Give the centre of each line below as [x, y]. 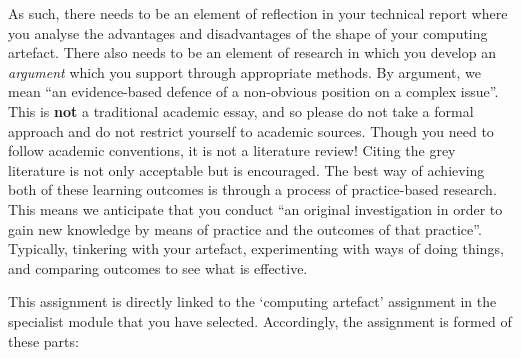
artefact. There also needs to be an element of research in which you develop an [252, 52]
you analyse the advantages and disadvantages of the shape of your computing [248, 32]
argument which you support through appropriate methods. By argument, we [245, 71]
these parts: [43, 340]
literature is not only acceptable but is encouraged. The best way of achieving [246, 169]
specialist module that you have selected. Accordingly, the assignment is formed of [260, 320]
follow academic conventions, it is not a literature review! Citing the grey [232, 150]
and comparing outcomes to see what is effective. [158, 267]
